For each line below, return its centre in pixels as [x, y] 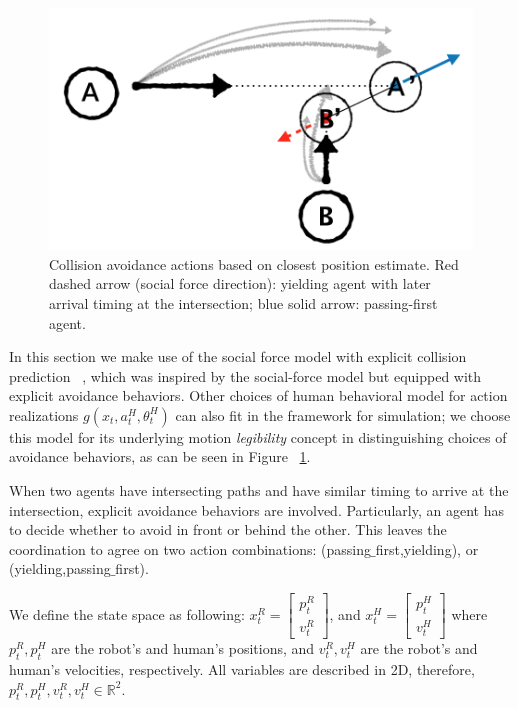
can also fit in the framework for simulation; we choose [343, 414]
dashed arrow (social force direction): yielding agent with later [240, 283]
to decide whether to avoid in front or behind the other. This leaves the [228, 529]
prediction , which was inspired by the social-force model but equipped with [245, 375]
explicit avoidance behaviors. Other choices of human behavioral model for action [258, 395]
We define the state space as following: [127, 613]
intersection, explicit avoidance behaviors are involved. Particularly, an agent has [256, 509]
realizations [44, 414]
